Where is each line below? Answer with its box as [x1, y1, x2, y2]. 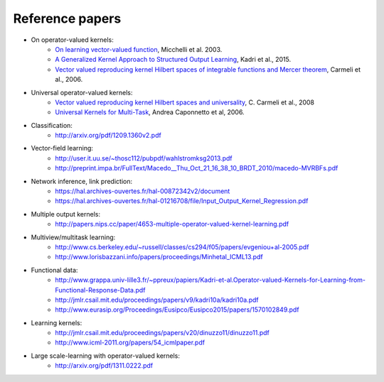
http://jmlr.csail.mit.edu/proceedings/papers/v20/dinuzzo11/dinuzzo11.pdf [55, 329, 270, 337]
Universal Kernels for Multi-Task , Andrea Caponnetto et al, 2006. [55, 108, 245, 116]
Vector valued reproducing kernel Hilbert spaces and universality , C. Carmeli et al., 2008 [55, 98, 315, 107]
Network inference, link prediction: [31, 177, 133, 185]
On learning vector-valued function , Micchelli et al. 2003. [55, 45, 223, 53]
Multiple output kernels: [31, 209, 101, 218]
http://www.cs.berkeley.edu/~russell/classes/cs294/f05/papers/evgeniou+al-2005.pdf [55, 242, 309, 251]
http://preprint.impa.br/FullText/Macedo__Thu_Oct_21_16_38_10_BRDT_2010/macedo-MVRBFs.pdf [55, 164, 338, 173]
